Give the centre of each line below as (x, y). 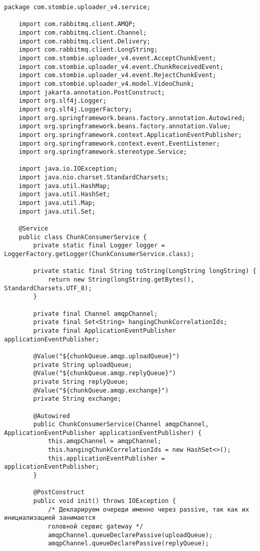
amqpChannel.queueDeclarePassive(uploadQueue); (130, 535)
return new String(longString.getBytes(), (121, 280)
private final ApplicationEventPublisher (105, 330)
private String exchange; (77, 399)
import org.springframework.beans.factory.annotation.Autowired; (132, 118)
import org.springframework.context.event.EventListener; (119, 143)
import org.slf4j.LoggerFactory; (75, 109)
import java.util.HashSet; (64, 194)
